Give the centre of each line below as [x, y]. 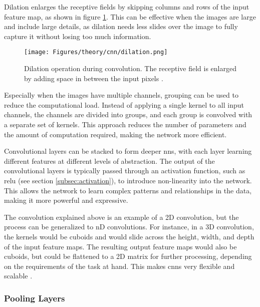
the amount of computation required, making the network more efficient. [115, 134]
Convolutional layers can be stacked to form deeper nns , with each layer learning [128, 151]
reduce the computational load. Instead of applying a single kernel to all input [124, 104]
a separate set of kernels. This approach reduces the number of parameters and [125, 124]
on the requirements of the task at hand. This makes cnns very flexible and [119, 266]
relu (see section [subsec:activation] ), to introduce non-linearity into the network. [128, 180]
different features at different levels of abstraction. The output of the [109, 161]
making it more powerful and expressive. [66, 200]
